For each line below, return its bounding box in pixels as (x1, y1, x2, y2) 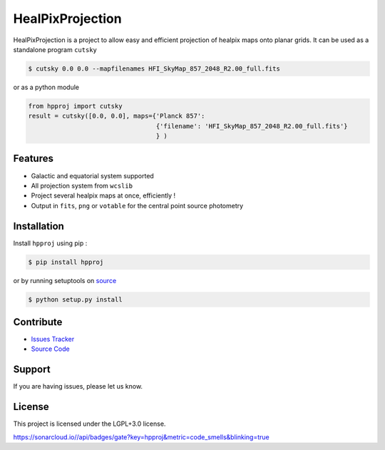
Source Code (31, 344, 71, 353)
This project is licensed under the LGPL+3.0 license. (13, 419, 166, 428)
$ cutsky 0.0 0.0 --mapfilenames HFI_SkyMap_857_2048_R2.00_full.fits (28, 64, 281, 73)
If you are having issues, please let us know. (13, 382, 143, 391)
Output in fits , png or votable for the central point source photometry (31, 201, 244, 210)
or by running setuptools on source (13, 276, 117, 285)
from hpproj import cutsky (28, 102, 123, 110)
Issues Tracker (31, 335, 75, 344)
